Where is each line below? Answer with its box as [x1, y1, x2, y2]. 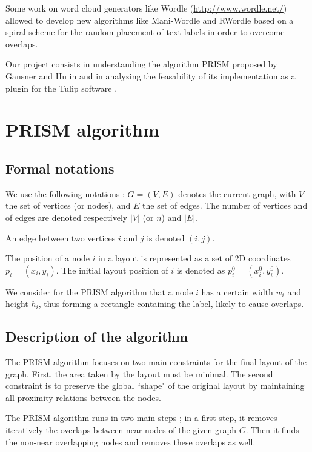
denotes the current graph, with [178, 187, 296, 200]
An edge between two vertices [5, 231, 116, 244]
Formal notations [5, 158, 115, 177]
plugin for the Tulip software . [5, 81, 118, 94]
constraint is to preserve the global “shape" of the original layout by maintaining [5, 379, 305, 392]
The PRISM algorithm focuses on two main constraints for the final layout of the [5, 356, 307, 368]
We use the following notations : [5, 187, 125, 200]
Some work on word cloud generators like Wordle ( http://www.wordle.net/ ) [5, 2, 287, 14]
